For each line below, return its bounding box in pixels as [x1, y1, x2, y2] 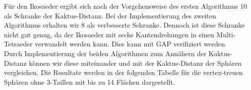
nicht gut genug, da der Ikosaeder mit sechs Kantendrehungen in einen [4, 29, 214, 39]
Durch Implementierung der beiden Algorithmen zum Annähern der [4, 48, 207, 58]
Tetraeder [4, 39, 33, 49]
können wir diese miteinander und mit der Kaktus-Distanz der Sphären [29, 58, 242, 68]
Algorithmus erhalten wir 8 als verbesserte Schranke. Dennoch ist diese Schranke [4, 20, 245, 30]
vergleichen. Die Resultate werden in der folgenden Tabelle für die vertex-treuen [4, 67, 243, 77]
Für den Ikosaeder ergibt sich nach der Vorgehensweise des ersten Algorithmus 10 [4, 1, 247, 11]
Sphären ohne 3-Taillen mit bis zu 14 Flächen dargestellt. [4, 76, 175, 87]
